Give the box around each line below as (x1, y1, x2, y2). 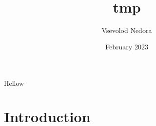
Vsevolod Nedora (101, 25, 152, 35)
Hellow (4, 78, 24, 88)
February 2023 (105, 41, 148, 51)
